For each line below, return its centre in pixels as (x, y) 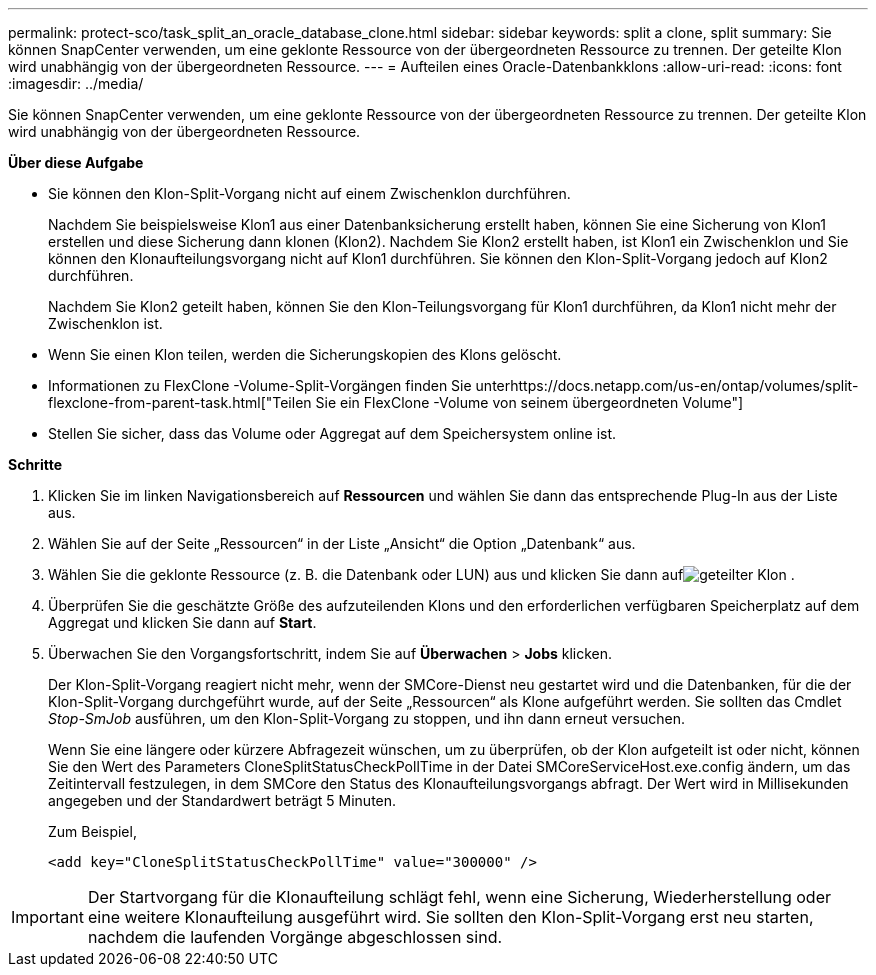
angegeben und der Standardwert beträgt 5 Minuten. (222, 800)
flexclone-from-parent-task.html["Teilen (180, 402)
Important (47, 917)
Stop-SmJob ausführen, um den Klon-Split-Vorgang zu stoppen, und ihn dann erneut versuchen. (366, 718)
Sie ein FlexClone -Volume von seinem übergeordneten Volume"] (529, 402)
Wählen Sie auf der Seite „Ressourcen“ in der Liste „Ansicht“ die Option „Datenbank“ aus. (342, 543)
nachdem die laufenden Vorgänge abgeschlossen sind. (295, 937)
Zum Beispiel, (92, 831)
